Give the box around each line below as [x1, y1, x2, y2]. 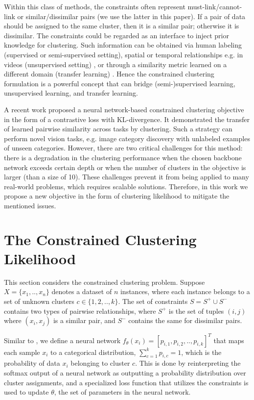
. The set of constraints [118, 296, 188, 306]
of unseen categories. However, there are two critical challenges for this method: [4, 143, 243, 153]
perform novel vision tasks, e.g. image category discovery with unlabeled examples [4, 133, 250, 143]
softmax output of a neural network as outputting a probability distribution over [4, 368, 246, 378]
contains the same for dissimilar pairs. [128, 315, 242, 325]
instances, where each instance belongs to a [120, 286, 250, 297]
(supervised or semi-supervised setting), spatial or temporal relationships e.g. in [4, 49, 243, 59]
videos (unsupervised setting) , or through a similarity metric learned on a [4, 59, 227, 69]
